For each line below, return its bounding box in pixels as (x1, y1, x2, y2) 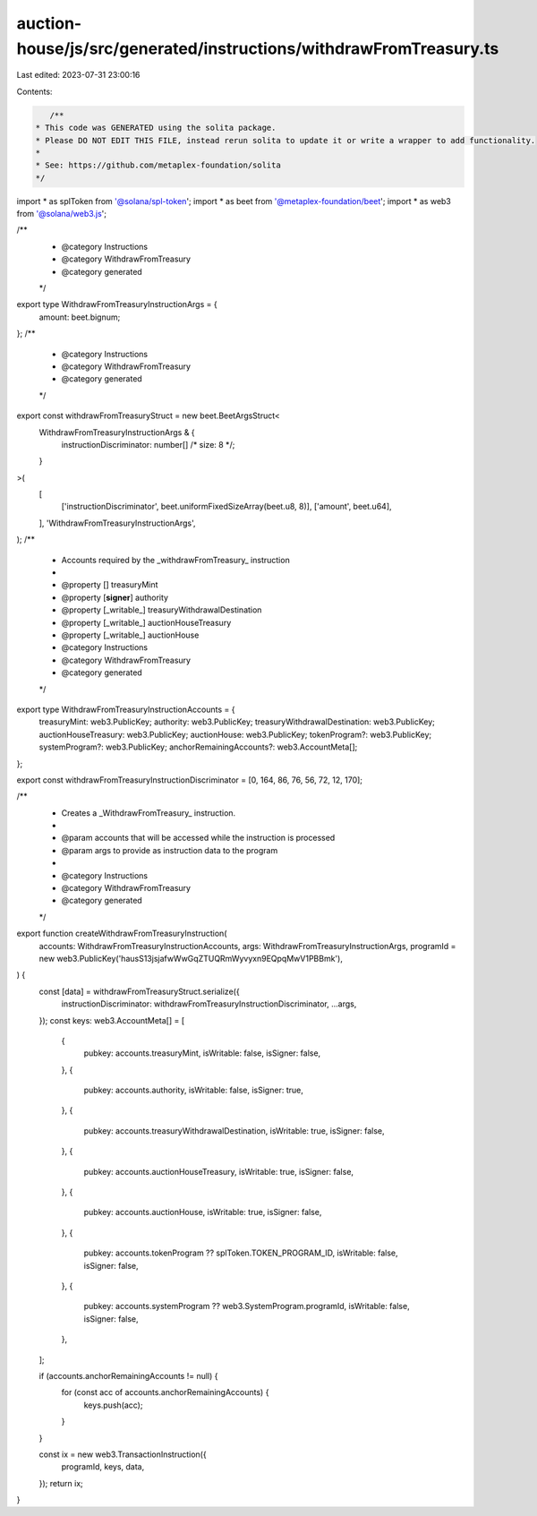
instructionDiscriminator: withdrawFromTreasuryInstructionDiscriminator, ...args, (61, 998, 357, 1009)
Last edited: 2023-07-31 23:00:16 (16, 70, 141, 81)
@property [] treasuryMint (61, 579, 158, 590)
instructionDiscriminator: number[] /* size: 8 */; (61, 439, 235, 450)
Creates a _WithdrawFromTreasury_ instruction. (61, 807, 236, 818)
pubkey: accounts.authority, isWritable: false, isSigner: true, (83, 1084, 303, 1096)
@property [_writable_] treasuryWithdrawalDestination (61, 604, 262, 615)
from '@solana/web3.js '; (16, 209, 107, 219)
